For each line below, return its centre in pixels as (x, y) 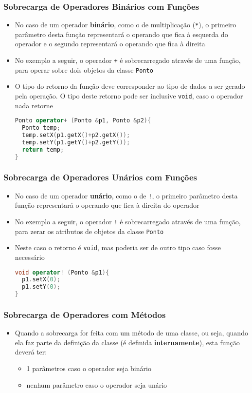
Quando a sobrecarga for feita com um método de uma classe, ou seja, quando (131, 333)
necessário (30, 257)
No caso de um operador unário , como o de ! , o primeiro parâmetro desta (126, 195)
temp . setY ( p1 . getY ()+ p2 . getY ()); (76, 142)
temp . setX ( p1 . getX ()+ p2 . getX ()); (76, 135)
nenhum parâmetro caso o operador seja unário (97, 384)
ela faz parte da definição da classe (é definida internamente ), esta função (127, 342)
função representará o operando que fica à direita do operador (107, 205)
